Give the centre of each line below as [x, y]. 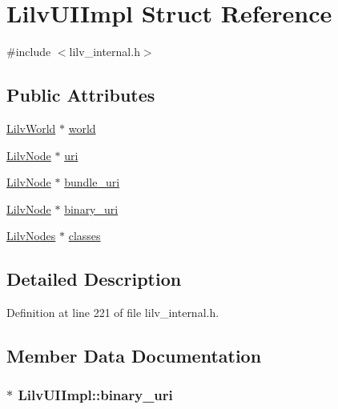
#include [29, 52]
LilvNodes [31, 236]
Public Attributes [81, 95]
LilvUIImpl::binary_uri [95, 395]
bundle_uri [92, 182]
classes [84, 236]
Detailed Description [94, 279]
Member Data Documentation [134, 356]
